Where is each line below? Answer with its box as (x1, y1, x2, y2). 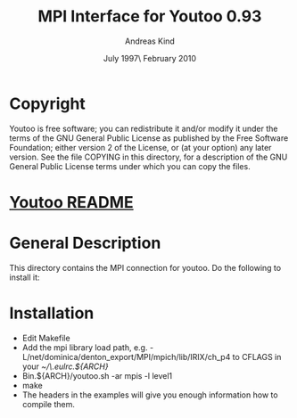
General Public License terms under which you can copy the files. (9, 160, 252, 171)
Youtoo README (9, 192, 134, 212)
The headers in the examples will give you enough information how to (21, 389, 278, 400)
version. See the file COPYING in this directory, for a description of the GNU (9, 152, 288, 162)
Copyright (9, 94, 87, 113)
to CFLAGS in (232, 351, 282, 362)
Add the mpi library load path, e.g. (21, 341, 148, 353)
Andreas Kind (124, 36, 176, 46)
